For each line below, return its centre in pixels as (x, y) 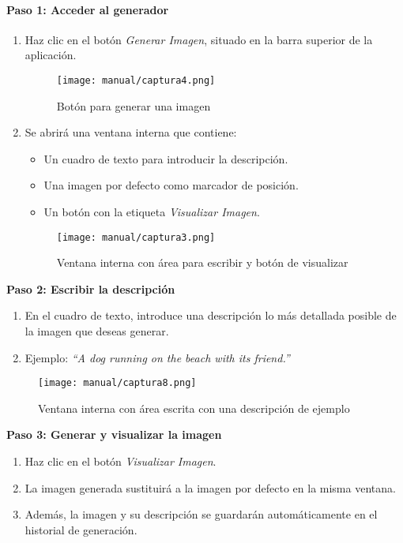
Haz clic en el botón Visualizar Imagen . (121, 461)
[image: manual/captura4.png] (136, 80)
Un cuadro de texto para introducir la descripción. (166, 158)
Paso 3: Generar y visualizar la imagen (114, 434)
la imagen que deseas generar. (97, 331)
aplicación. (51, 55)
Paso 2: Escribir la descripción (91, 288)
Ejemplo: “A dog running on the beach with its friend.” (157, 357)
